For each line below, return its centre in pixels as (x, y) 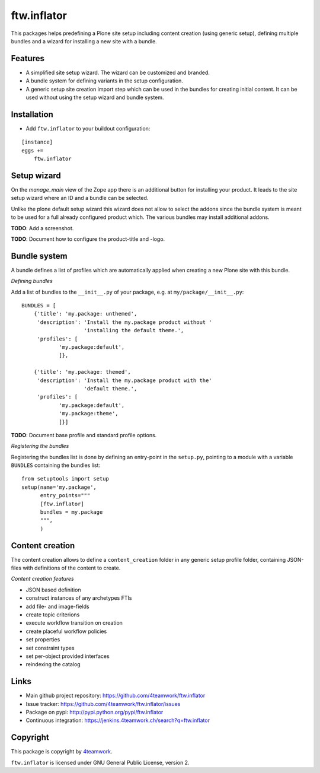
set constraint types (50, 648)
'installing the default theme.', (134, 330)
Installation (32, 114)
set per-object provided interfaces (68, 656)
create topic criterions (53, 615)
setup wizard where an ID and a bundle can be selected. (80, 198)
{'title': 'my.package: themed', (82, 372)
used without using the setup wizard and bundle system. (95, 97)
